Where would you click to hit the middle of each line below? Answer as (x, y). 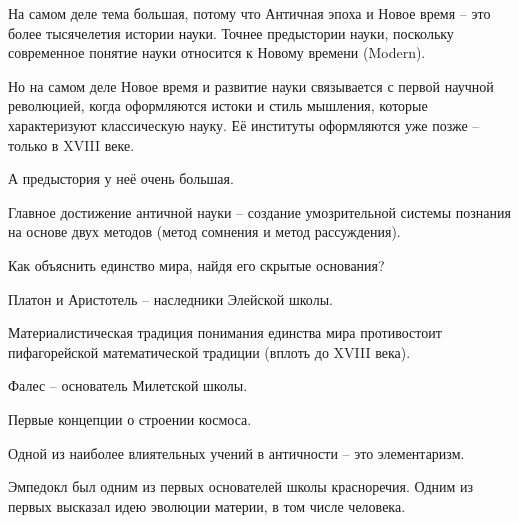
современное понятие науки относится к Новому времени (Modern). (217, 52)
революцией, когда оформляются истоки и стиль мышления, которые (218, 105)
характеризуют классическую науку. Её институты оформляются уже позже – (244, 124)
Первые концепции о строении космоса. (130, 418)
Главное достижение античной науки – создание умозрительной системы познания (259, 211)
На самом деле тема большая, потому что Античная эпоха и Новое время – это (249, 13)
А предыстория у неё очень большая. (121, 178)
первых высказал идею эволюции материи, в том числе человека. (207, 505)
